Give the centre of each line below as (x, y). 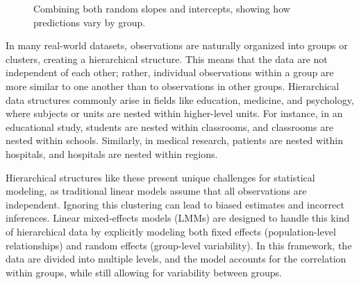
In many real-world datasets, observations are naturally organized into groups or (177, 45)
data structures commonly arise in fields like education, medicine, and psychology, (180, 99)
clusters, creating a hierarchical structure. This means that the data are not (167, 59)
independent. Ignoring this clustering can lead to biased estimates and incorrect (175, 204)
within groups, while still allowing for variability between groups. (144, 272)
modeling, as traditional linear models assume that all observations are (156, 191)
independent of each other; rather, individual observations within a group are (170, 72)
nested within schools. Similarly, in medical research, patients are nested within (174, 140)
